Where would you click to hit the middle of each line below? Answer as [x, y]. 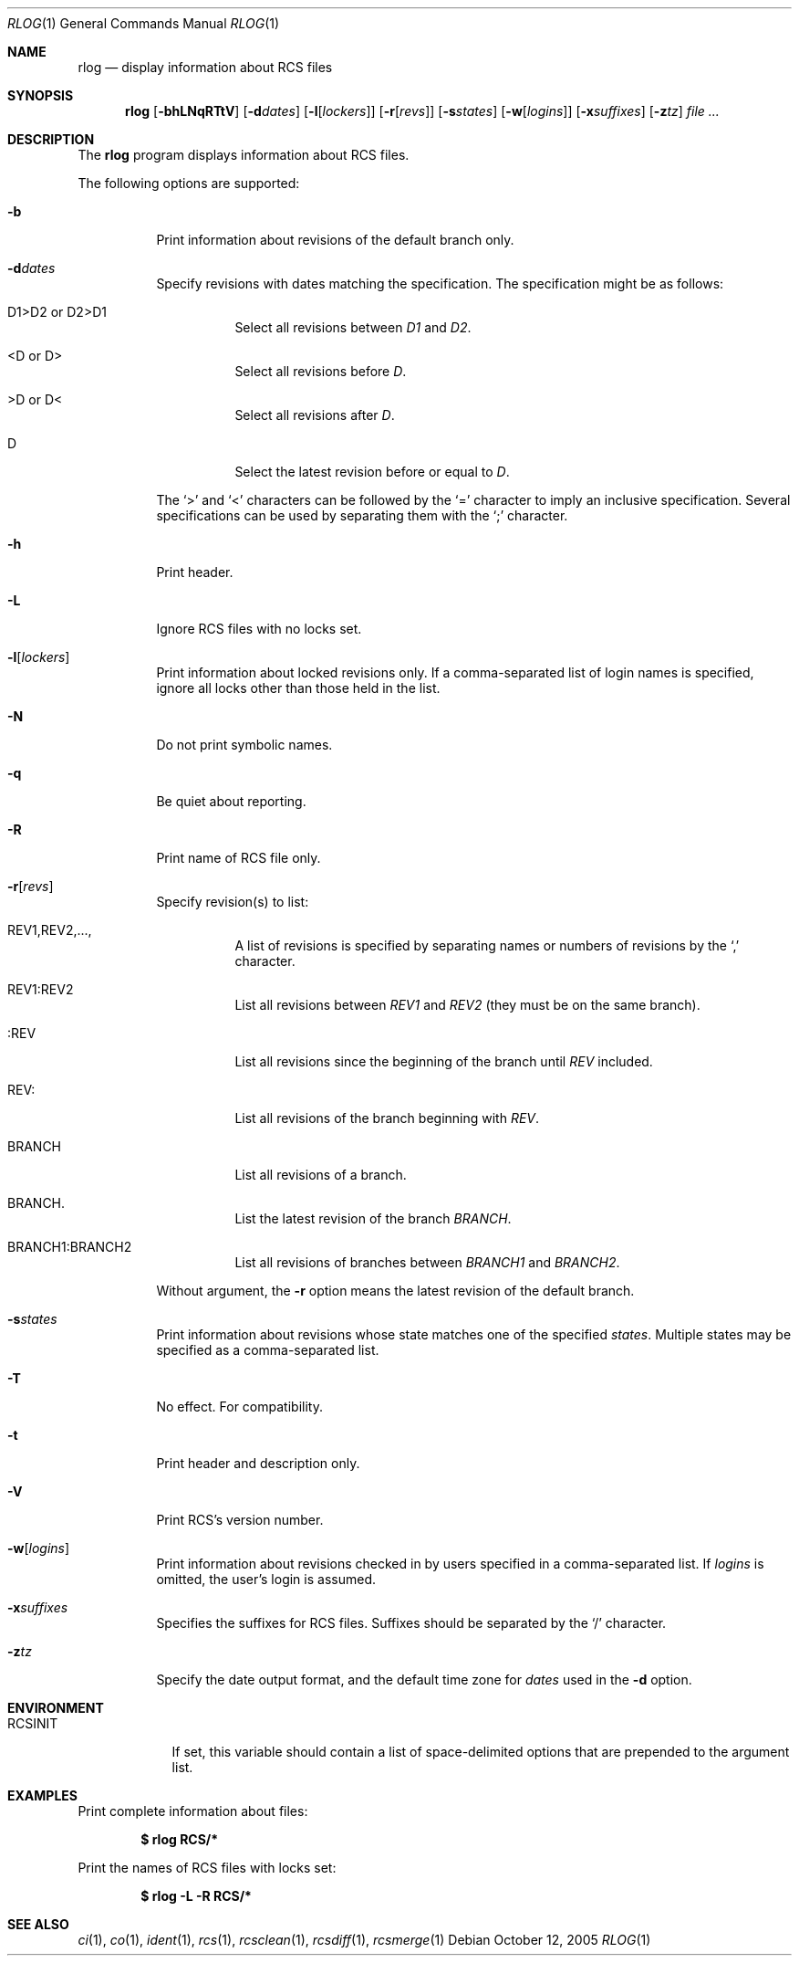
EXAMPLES [42, 1795]
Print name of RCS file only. [239, 858]
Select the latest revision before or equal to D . [372, 472]
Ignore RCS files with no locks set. [259, 629]
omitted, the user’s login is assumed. [266, 1579]
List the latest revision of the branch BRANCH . [373, 1218]
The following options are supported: [189, 183]
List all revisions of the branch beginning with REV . [387, 1118]
